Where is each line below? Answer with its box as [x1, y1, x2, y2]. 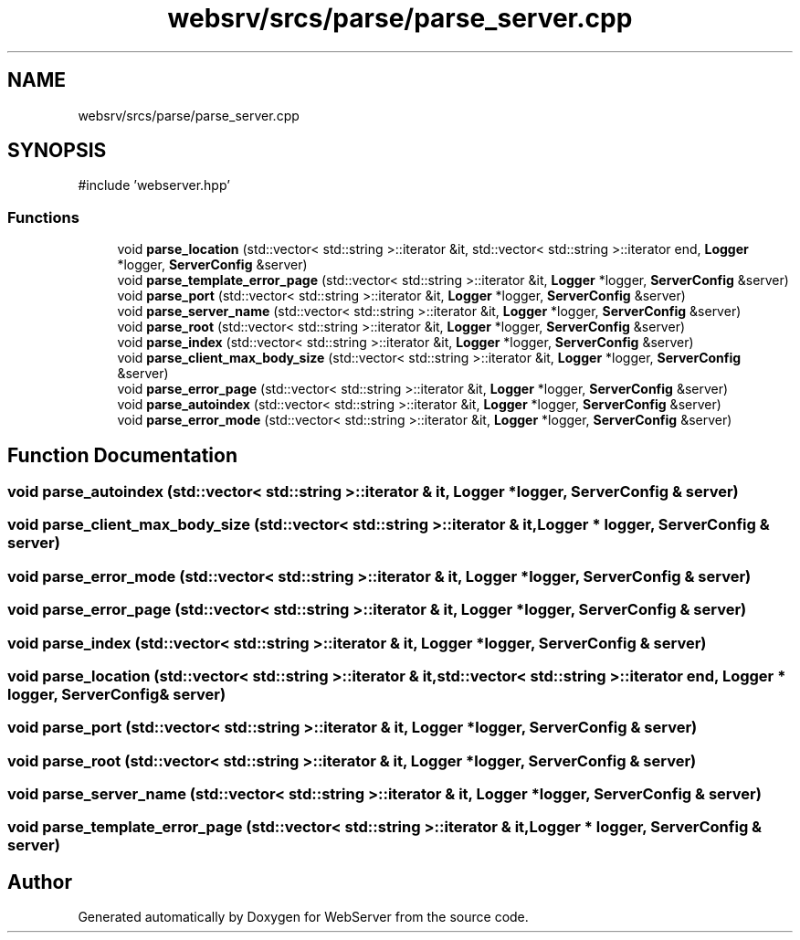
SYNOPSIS [7, 139, 107, 163]
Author [7, 870, 72, 893]
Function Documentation [7, 443, 237, 467]
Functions [7, 207, 79, 227]
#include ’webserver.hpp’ [78, 177, 230, 194]
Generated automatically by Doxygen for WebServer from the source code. [78, 909, 529, 925]
